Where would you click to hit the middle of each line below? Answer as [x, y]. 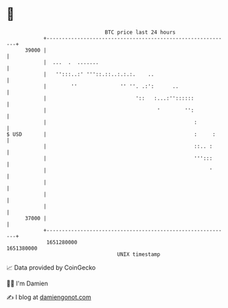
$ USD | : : [111, 134]
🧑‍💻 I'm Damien [27, 283]
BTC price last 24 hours [140, 32]
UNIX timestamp [139, 254]
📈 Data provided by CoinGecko [51, 268]
